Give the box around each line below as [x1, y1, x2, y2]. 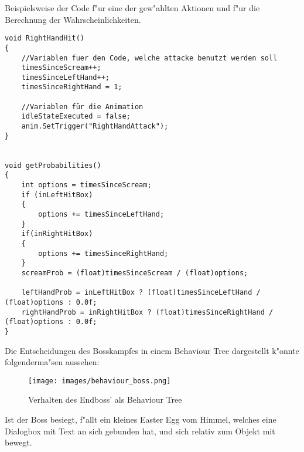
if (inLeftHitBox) [21, 190, 93, 199]
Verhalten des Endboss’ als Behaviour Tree [28, 393, 182, 406]
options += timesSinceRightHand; [38, 249, 169, 258]
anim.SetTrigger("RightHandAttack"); [21, 122, 169, 131]
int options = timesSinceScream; [21, 181, 152, 190]
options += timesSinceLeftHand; [38, 210, 165, 218]
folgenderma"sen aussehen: [5, 356, 100, 368]
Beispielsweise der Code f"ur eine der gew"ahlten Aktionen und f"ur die [5, 2, 260, 14]
